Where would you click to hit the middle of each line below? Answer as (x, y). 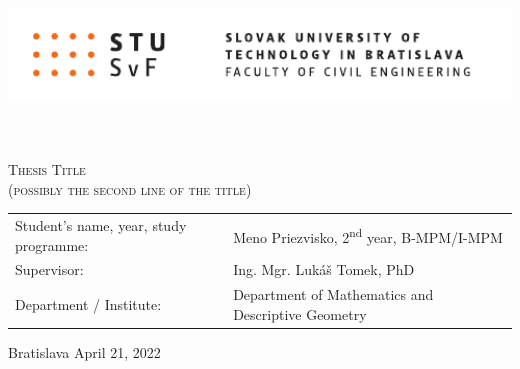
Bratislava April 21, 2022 (84, 351)
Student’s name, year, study (101, 224)
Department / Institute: (88, 304)
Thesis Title (47, 169)
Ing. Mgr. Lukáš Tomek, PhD (324, 269)
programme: (52, 244)
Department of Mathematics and (333, 294)
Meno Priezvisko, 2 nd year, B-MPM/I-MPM (368, 235)
